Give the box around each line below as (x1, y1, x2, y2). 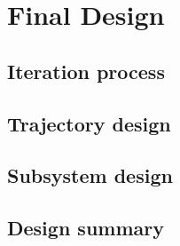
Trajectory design (7, 109, 171, 137)
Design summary (7, 214, 164, 242)
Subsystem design (7, 162, 173, 189)
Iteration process (7, 57, 165, 84)
